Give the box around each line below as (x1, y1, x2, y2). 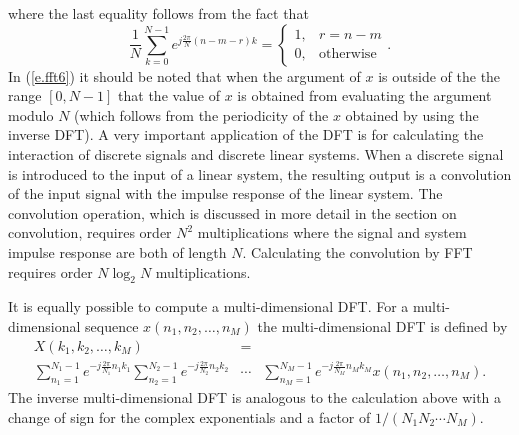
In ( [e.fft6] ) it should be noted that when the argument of (8, 65, 361, 86)
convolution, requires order (8, 222, 172, 243)
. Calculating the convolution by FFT (242, 241, 473, 262)
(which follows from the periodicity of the (74, 104, 329, 125)
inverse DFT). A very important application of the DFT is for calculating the (8, 124, 484, 145)
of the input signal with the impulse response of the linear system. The (8, 183, 443, 204)
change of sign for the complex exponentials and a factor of (8, 406, 371, 427)
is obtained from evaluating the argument (237, 85, 492, 106)
